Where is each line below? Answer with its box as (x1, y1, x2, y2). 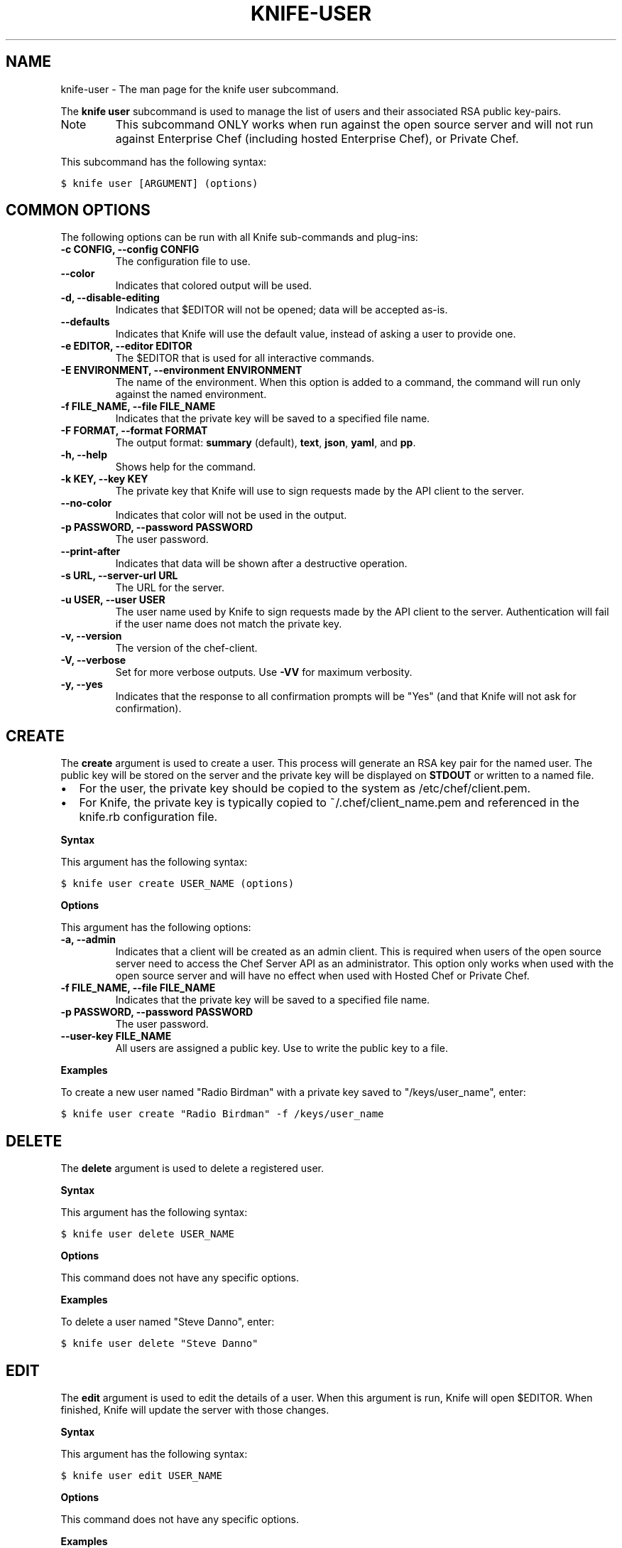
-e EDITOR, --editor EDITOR (60, 340, 192, 353)
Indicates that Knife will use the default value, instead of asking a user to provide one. (115, 328, 516, 340)
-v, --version (60, 630, 122, 643)
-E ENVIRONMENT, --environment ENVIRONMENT (60, 364, 302, 377)
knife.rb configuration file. (79, 810, 218, 824)
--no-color (60, 497, 112, 510)
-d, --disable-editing (60, 291, 160, 304)
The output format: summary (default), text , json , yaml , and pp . (115, 436, 416, 449)
